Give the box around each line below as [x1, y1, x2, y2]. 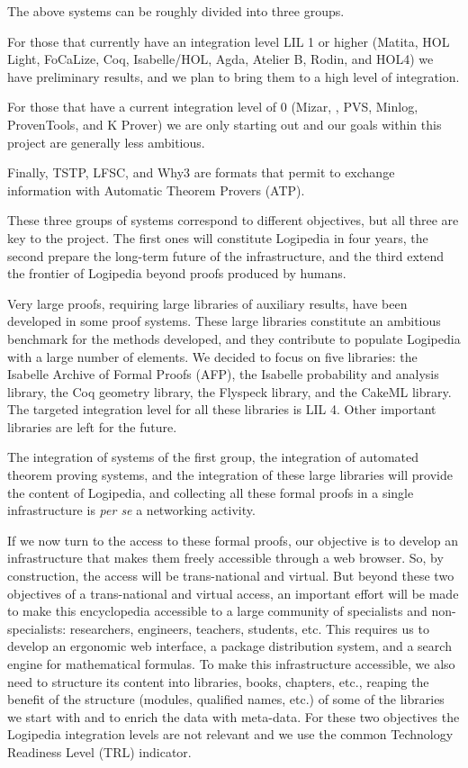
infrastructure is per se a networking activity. [7, 501, 256, 520]
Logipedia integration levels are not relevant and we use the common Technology [7, 725, 454, 744]
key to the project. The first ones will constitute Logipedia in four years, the [7, 228, 428, 247]
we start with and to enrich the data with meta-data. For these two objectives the [7, 707, 460, 726]
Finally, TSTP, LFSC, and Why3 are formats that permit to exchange [7, 163, 395, 182]
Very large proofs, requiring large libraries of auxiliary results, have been [7, 294, 408, 312]
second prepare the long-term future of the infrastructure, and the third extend [7, 246, 445, 265]
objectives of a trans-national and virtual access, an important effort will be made [7, 583, 459, 602]
